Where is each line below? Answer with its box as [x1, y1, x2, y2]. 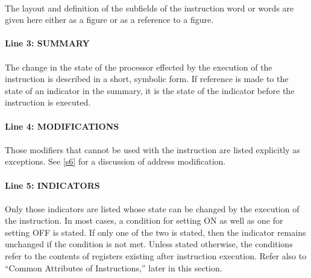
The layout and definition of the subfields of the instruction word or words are [5, 1, 294, 14]
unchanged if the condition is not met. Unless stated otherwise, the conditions [5, 238, 293, 250]
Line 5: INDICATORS [5, 178, 100, 191]
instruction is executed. [5, 96, 91, 109]
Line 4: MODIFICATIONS [5, 119, 119, 132]
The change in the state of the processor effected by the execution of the [5, 60, 272, 73]
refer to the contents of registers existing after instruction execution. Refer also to [5, 250, 307, 262]
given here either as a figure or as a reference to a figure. [5, 13, 214, 26]
